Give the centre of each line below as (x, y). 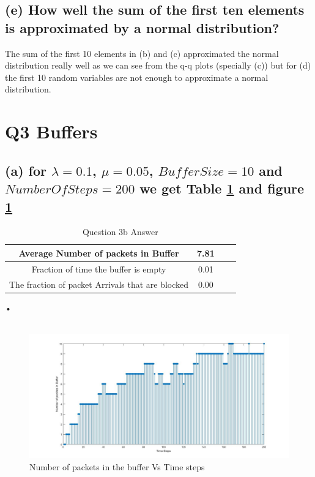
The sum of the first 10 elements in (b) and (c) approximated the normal (142, 53)
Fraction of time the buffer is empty (99, 269)
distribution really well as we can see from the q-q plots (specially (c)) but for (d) (158, 65)
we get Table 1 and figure (222, 188)
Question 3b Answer (120, 232)
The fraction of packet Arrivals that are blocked (99, 284)
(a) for (26, 170)
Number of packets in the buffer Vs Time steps (117, 466)
